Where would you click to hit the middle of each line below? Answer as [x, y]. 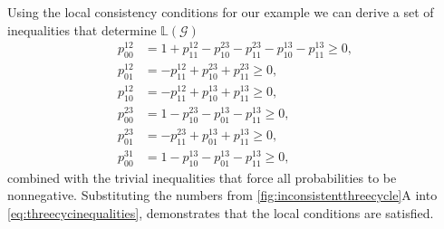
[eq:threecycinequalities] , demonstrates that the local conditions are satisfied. [221, 212]
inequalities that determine [82, 29]
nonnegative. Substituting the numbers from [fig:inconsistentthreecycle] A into [222, 195]
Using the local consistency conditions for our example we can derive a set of [221, 12]
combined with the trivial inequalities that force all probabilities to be [202, 177]
